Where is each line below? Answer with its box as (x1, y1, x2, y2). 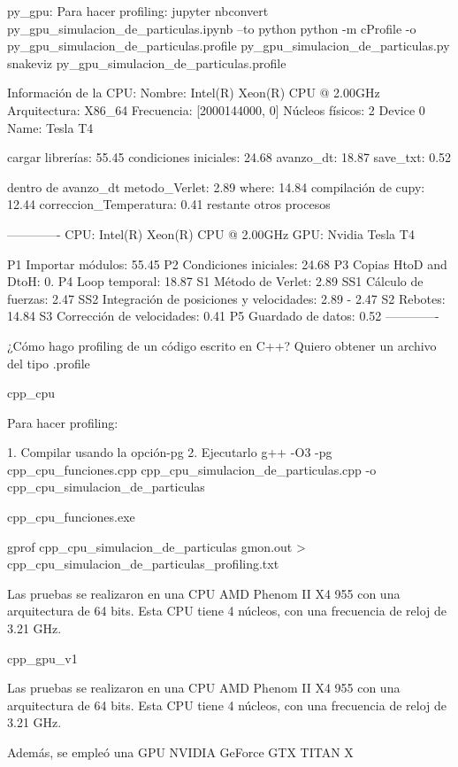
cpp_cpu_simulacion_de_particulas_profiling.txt (7, 554, 279, 573)
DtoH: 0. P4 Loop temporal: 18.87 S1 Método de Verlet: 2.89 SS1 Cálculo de (7, 272, 424, 291)
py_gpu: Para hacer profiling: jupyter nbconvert (7, 2, 269, 19)
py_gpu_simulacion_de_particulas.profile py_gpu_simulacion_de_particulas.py (7, 36, 450, 55)
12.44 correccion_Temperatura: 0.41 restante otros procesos (7, 195, 331, 213)
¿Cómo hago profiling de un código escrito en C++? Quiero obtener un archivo (7, 336, 437, 354)
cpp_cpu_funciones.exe (7, 507, 135, 526)
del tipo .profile (7, 353, 90, 372)
